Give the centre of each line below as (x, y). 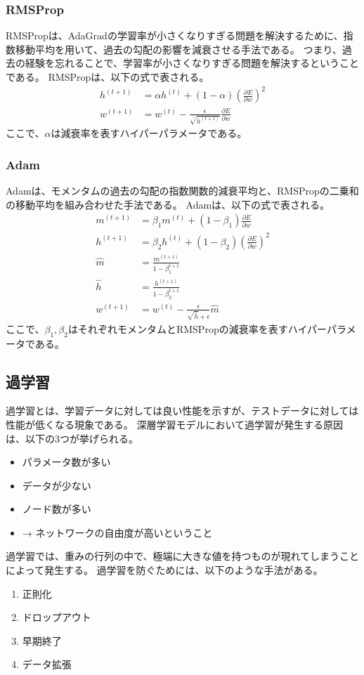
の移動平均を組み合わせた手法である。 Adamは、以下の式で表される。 (168, 204)
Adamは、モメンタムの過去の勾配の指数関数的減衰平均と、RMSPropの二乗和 (182, 191)
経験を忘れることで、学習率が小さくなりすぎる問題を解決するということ (192, 63)
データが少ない (57, 485)
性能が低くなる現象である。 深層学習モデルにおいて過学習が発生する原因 (175, 424)
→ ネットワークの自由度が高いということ (117, 532)
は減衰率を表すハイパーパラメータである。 (149, 133)
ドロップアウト (57, 617)
